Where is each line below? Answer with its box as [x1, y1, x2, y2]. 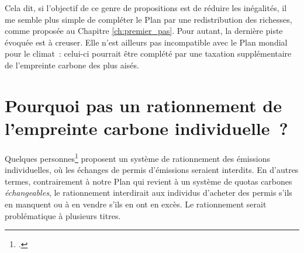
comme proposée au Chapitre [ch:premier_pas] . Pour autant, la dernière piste [5, 25, 283, 37]
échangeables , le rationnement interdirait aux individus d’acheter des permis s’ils [5, 186, 292, 199]
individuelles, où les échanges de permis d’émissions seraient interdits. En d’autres [5, 164, 299, 176]
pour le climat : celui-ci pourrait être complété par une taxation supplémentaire [5, 47, 292, 60]
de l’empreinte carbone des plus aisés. [5, 58, 139, 71]
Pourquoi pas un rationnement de [5, 93, 282, 117]
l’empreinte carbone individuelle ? [5, 116, 288, 140]
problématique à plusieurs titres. [5, 209, 121, 221]
